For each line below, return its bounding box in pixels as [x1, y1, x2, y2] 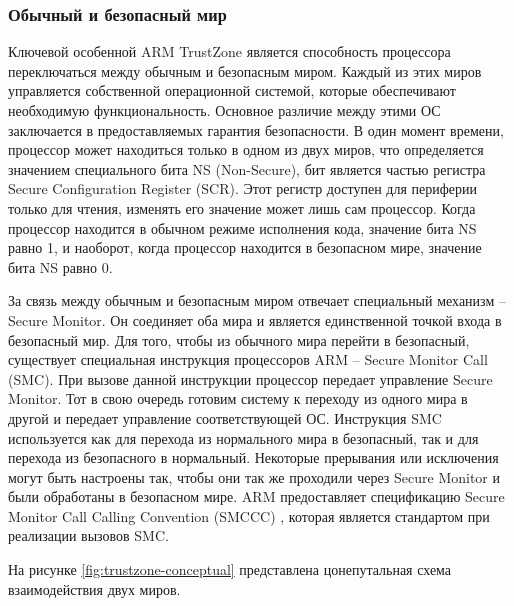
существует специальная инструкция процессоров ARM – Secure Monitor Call [8, 349, 488, 370]
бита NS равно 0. [8, 256, 113, 277]
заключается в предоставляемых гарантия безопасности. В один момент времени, [8, 119, 504, 140]
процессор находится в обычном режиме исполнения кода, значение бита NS [8, 217, 477, 238]
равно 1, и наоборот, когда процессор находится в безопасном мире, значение [8, 237, 482, 258]
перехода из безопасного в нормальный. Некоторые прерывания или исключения [8, 447, 499, 468]
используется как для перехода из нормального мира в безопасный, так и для [8, 427, 479, 448]
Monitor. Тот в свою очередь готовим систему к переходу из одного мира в [8, 388, 468, 409]
